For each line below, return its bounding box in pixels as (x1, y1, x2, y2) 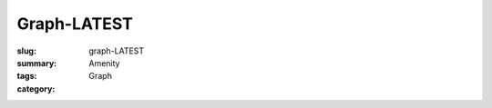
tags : (16, 71, 37, 82)
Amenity (88, 57, 120, 68)
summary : (16, 57, 57, 68)
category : (16, 83, 56, 94)
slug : (16, 45, 36, 56)
